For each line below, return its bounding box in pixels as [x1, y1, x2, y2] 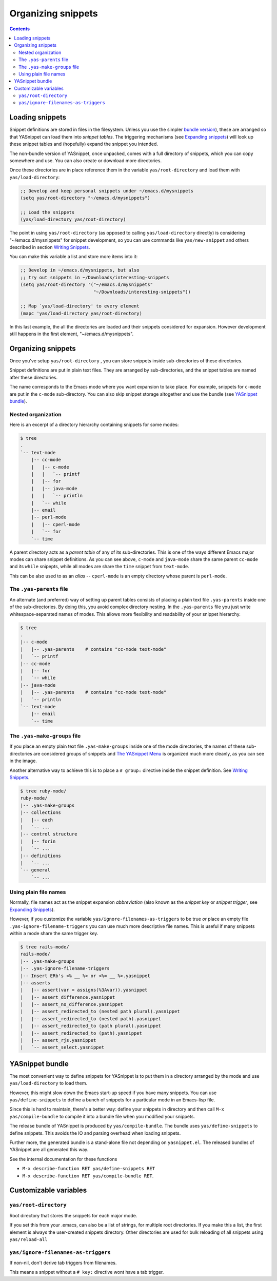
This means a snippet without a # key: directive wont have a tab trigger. [9, 1269, 164, 1275]
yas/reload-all [9, 1236, 48, 1242]
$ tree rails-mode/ [20, 944, 69, 949]
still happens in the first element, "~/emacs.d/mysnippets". [9, 331, 134, 337]
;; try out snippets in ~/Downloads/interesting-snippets [20, 275, 169, 280]
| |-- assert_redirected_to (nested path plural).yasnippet [20, 1008, 180, 1015]
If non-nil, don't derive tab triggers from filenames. [9, 1260, 117, 1266]
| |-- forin [20, 838, 56, 844]
